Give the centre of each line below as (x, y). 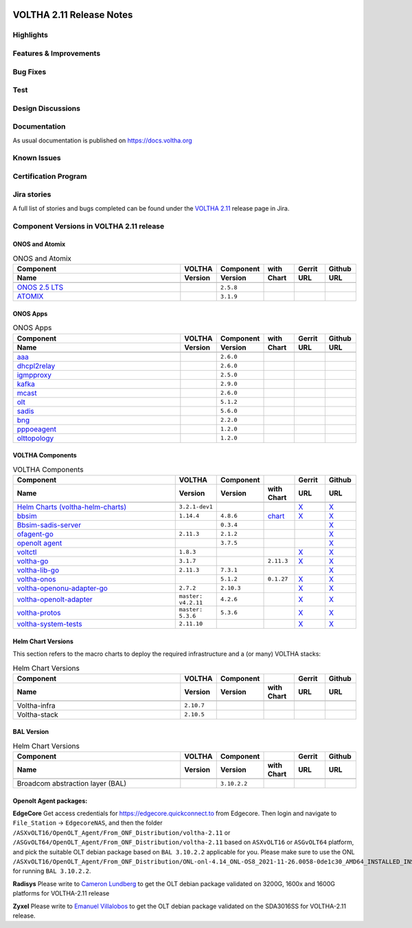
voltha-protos (39, 612)
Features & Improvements (57, 53)
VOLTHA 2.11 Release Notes (73, 15)
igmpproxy (34, 375)
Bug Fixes (30, 72)
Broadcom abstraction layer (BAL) (72, 784)
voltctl (27, 552)
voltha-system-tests (49, 624)
